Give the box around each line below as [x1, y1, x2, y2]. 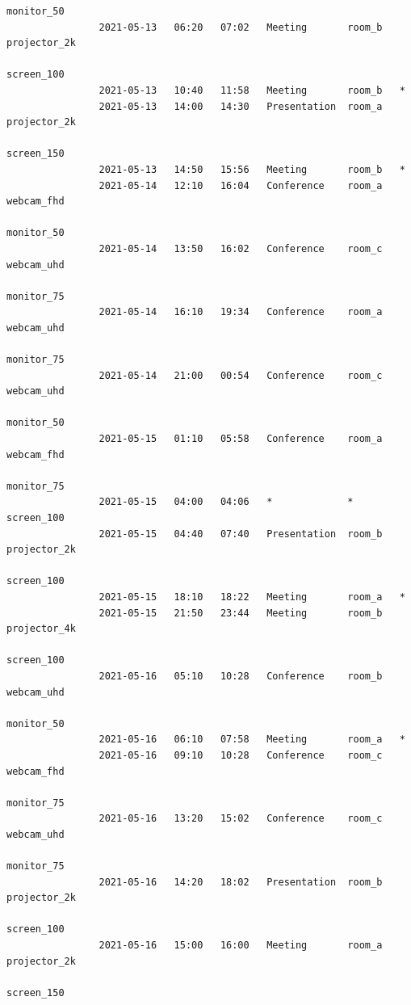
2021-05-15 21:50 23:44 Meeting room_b [99, 607, 383, 619]
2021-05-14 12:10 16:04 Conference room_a [99, 179, 383, 191]
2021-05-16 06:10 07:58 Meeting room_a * [99, 734, 405, 746]
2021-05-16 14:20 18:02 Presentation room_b [99, 876, 383, 888]
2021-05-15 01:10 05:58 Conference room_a [99, 433, 383, 445]
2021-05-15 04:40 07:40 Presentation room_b [99, 528, 383, 540]
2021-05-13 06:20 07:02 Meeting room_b [99, 21, 383, 33]
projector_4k [6, 623, 76, 635]
